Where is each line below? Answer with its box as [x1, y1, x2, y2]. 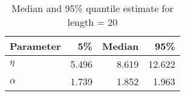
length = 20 [67, 15, 118, 29]
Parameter [10, 39, 61, 53]
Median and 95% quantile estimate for [11, 1, 174, 15]
